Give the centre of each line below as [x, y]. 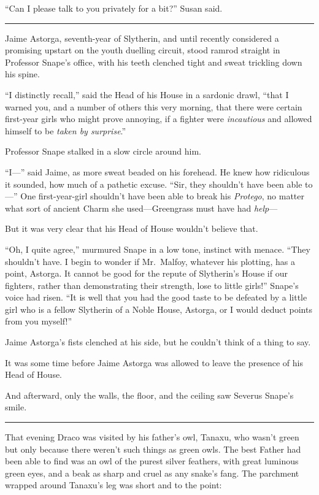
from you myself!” [39, 321]
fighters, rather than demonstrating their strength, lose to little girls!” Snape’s [152, 285]
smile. [16, 407]
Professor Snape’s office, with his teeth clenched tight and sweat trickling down [154, 62]
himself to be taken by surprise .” [66, 130]
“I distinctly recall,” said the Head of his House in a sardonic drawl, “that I [147, 94]
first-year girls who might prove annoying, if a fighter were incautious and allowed [159, 119]
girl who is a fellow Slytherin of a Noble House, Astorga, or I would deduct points [159, 309]
